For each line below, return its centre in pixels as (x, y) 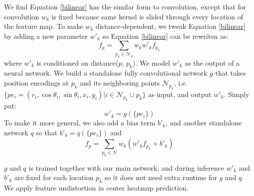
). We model (151, 62)
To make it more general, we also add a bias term (80, 123)
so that (47, 132)
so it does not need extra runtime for (161, 177)
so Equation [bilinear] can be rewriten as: (165, 36)
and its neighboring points (120, 83)
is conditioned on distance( (77, 62)
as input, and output (180, 94)
